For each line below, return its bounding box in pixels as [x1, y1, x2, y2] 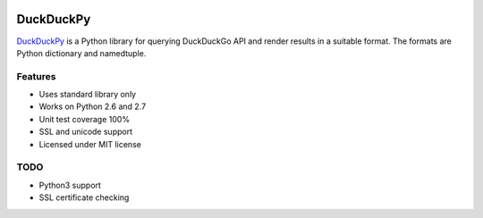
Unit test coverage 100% [38, 113, 130, 124]
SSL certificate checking [38, 192, 130, 203]
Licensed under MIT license [38, 138, 142, 149]
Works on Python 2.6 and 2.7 [38, 101, 147, 112]
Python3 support [38, 180, 102, 190]
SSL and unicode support [38, 126, 133, 138]
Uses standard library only [38, 89, 137, 100]
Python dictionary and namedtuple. [16, 47, 147, 58]
